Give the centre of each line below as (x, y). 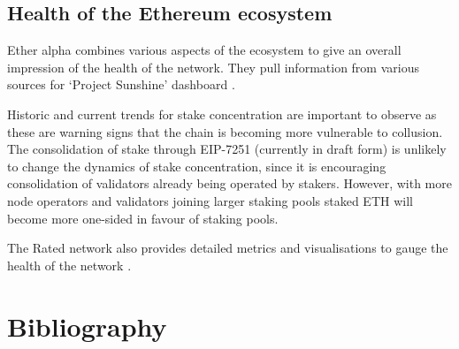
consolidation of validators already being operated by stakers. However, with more (229, 183)
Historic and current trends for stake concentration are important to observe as (222, 114)
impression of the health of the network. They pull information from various (213, 67)
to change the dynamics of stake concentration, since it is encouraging (197, 166)
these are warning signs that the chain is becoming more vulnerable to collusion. (225, 131)
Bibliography (87, 326)
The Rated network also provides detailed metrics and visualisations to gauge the (228, 248)
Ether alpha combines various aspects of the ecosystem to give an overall (204, 50)
